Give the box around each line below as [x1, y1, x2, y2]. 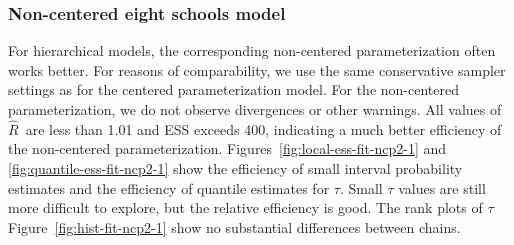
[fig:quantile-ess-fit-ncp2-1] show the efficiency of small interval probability [8, 158, 463, 178]
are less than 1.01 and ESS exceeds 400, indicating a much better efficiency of [25, 118, 502, 139]
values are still [398, 177, 486, 198]
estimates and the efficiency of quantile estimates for [8, 177, 330, 198]
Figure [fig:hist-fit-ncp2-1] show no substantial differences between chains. [8, 216, 461, 237]
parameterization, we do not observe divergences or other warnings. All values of [8, 99, 502, 119]
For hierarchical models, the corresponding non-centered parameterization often [8, 40, 496, 61]
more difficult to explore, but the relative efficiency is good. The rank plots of [8, 197, 483, 218]
